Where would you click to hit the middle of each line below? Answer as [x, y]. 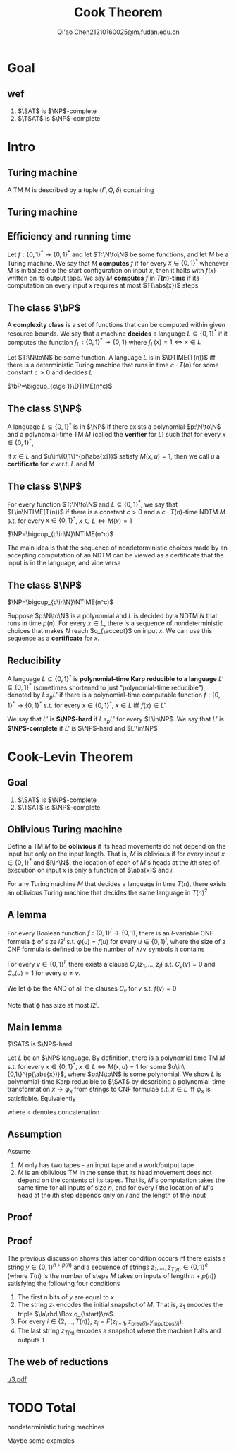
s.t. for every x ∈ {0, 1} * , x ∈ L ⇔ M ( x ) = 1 [70, 520]
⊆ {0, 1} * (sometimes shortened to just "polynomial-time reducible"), [106, 687]
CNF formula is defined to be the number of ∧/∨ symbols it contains [106, 949]
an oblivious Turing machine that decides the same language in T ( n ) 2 [107, 892]
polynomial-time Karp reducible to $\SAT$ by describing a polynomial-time [116, 1082]
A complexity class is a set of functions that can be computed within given [116, 325]
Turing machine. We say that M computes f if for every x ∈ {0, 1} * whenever [118, 262]
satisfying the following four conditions [64, 1284]
